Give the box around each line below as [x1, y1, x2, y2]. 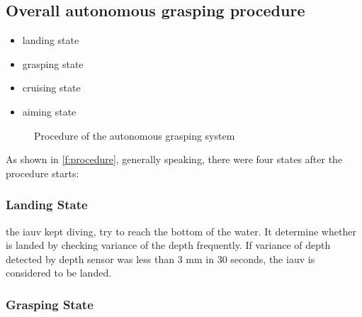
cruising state [22, 80, 81, 95]
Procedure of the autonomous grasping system [34, 128, 235, 143]
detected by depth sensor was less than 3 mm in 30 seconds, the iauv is [6, 251, 315, 266]
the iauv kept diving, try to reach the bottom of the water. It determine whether [6, 223, 356, 238]
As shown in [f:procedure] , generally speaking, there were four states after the [6, 152, 343, 167]
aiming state [22, 104, 77, 118]
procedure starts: [6, 165, 79, 180]
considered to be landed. [6, 265, 112, 280]
